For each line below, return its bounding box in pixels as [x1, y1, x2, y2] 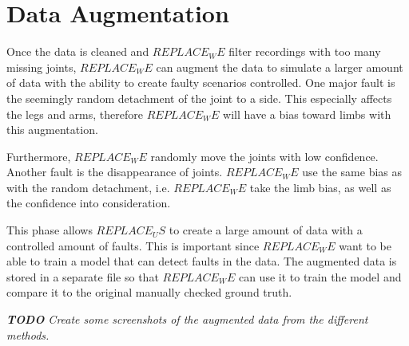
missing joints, [6, 58, 77, 75]
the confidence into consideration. [6, 195, 171, 211]
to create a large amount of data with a [169, 222, 363, 238]
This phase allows [6, 222, 93, 238]
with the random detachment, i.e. [6, 179, 170, 195]
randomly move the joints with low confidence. [150, 147, 379, 164]
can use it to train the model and [238, 268, 402, 285]
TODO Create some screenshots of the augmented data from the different [6, 311, 368, 328]
